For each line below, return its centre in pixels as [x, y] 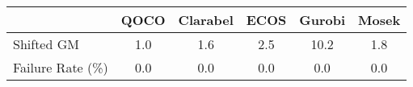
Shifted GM [46, 44]
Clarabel [206, 20]
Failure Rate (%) [61, 67]
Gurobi [322, 20]
